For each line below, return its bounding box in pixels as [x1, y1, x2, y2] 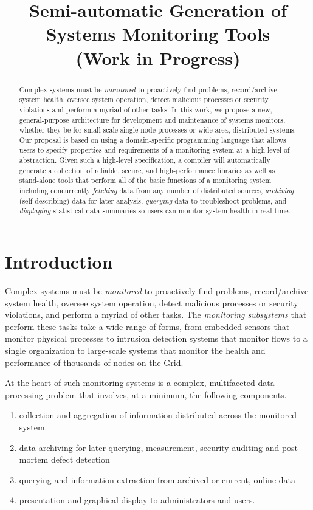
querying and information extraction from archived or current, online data [19, 473, 296, 486]
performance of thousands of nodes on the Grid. [5, 356, 184, 368]
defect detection [50, 453, 110, 466]
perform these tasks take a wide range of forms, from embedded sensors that [5, 320, 290, 333]
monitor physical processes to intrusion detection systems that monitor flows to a [5, 332, 308, 345]
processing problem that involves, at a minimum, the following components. [5, 388, 287, 401]
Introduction [5, 249, 113, 274]
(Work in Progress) [75, 45, 241, 70]
